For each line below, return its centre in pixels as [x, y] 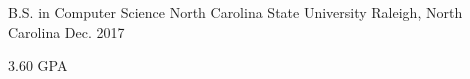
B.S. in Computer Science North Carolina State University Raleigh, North [235, 12]
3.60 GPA [38, 65]
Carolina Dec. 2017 [66, 31]
